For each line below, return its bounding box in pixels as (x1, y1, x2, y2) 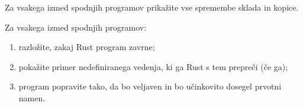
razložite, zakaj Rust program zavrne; (18, 41, 155, 53)
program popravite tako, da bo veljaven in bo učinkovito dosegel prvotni (18, 80, 282, 92)
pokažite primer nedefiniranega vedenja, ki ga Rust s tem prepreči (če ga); (18, 60, 288, 72)
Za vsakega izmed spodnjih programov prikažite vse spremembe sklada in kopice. (5, 1, 299, 13)
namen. (18, 91, 46, 104)
